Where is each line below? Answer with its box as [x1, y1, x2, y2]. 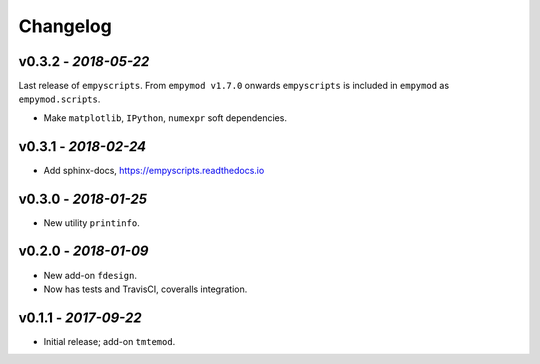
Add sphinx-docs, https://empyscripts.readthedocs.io [43, 164, 265, 176]
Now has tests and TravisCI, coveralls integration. [43, 283, 248, 295]
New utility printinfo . [43, 216, 140, 229]
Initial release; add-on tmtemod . [43, 335, 176, 347]
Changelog [18, 15, 112, 37]
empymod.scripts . [18, 93, 101, 105]
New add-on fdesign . [43, 269, 137, 281]
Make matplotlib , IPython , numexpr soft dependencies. [43, 111, 287, 124]
